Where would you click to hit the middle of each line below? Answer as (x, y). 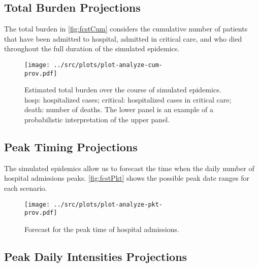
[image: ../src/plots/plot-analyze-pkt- (94, 204)
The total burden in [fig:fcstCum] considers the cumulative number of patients (126, 29)
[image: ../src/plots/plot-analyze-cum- (94, 65)
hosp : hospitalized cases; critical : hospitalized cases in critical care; (128, 99)
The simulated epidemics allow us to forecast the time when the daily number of (129, 168)
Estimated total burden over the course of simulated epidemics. (123, 90)
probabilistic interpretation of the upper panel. (97, 120)
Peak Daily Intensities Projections (96, 256)
